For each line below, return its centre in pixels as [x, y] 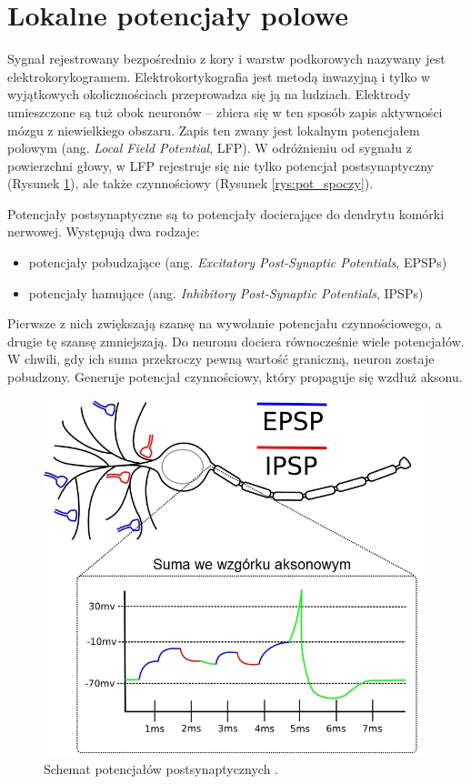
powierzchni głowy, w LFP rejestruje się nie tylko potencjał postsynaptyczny [220, 165]
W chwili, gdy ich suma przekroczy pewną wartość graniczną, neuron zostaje [221, 359]
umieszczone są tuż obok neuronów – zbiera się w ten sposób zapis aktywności [225, 111]
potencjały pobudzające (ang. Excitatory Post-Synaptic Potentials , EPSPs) [238, 262]
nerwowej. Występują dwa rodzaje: [104, 231]
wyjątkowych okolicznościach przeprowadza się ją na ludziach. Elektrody [209, 94]
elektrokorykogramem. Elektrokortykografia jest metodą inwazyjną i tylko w [219, 76]
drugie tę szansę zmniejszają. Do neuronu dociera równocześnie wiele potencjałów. [236, 341]
